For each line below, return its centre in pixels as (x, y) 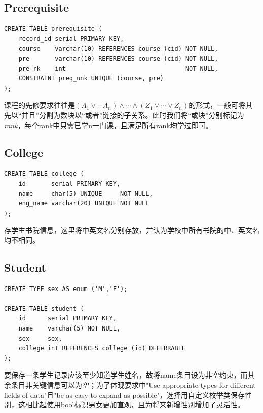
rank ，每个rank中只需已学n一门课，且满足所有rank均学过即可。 (108, 125)
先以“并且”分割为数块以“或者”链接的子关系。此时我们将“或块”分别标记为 (124, 115)
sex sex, (40, 338)
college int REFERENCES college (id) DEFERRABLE (102, 348)
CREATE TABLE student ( (44, 308)
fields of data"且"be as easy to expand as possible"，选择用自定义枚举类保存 (124, 395)
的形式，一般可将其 (221, 105)
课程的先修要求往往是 (40, 105)
